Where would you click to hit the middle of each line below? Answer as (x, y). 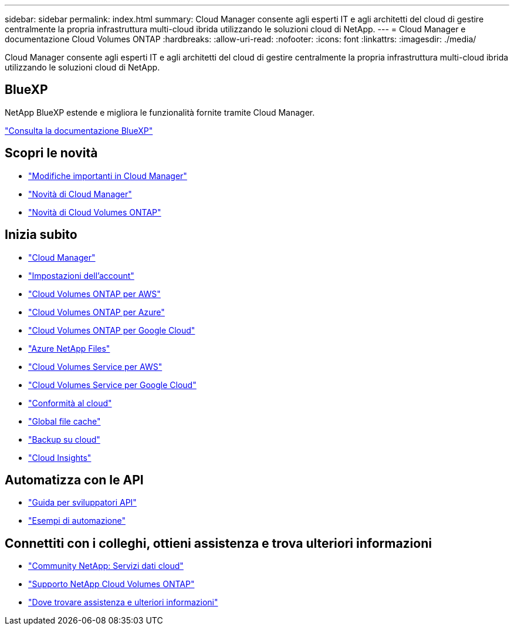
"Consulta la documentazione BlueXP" (79, 130)
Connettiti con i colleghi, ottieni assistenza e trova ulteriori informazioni (218, 543)
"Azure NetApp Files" (69, 348)
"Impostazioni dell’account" (81, 275)
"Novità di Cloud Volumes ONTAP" (95, 212)
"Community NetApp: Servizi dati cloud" (106, 566)
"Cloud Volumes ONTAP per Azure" (97, 312)
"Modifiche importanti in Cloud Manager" (108, 176)
